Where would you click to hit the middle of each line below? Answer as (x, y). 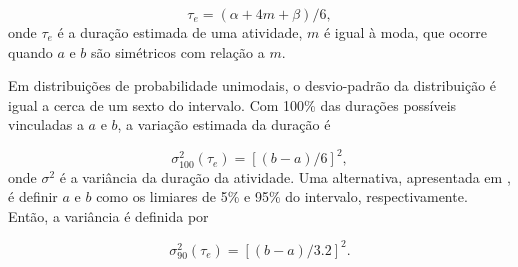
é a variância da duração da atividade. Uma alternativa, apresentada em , (285, 176)
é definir (33, 196)
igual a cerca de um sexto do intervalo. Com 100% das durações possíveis (232, 104)
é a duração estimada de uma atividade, (180, 32)
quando (30, 51)
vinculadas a (46, 124)
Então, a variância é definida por (108, 215)
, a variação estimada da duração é (224, 124)
